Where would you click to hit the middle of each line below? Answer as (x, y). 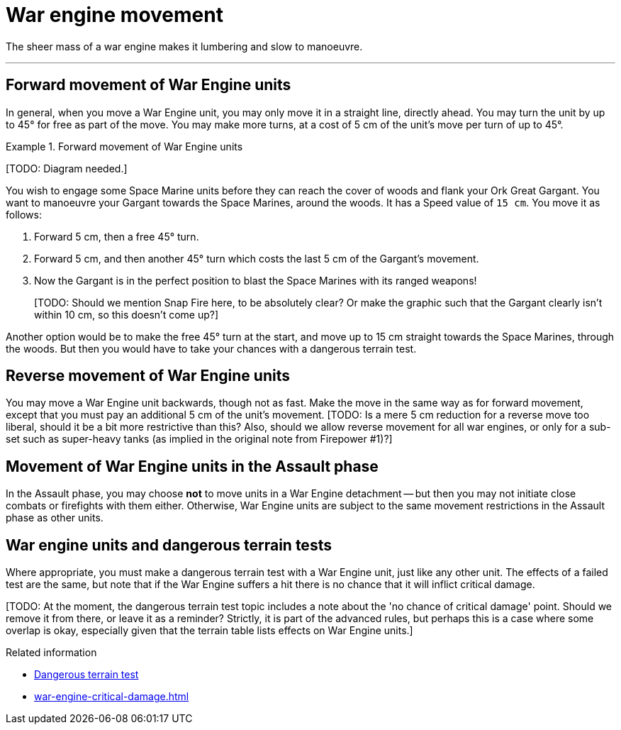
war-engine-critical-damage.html (112, 697)
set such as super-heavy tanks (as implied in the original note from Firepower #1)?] (199, 439)
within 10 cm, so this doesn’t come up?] (127, 314)
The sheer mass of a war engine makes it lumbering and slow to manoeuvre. (184, 46)
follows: (24, 214)
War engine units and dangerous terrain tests (169, 545)
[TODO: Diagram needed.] (67, 168)
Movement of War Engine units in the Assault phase (192, 466)
